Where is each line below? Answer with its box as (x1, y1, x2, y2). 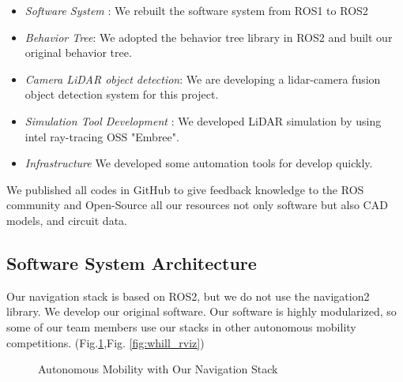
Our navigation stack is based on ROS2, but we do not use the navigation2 (6, 287, 370, 304)
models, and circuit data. (6, 212, 127, 228)
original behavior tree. (24, 44, 132, 61)
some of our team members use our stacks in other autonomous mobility (6, 318, 356, 335)
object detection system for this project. (24, 86, 219, 103)
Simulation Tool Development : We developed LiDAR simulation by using (24, 112, 382, 129)
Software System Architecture (6, 250, 257, 275)
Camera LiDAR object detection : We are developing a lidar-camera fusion (24, 70, 381, 87)
